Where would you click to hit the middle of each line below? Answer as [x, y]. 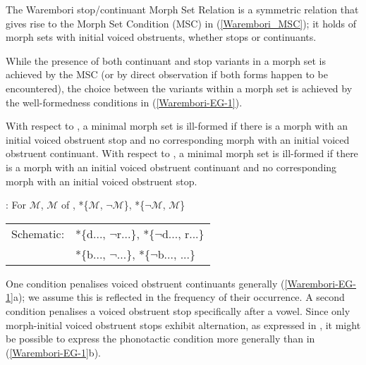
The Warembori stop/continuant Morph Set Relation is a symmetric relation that [182, 9]
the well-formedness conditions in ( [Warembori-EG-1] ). [124, 102]
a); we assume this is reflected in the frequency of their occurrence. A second [179, 297]
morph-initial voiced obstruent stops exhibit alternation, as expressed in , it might [183, 324]
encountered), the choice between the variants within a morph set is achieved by [179, 88]
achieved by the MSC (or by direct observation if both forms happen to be [167, 74]
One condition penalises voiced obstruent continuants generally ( [145, 283]
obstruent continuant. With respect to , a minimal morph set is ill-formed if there [182, 153]
